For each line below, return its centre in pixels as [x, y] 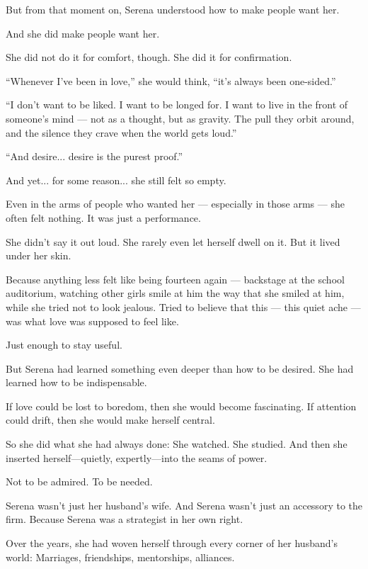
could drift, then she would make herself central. [110, 420]
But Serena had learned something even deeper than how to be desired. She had [180, 368]
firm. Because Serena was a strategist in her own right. [125, 519]
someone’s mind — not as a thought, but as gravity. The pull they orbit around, [180, 118]
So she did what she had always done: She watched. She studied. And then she [177, 444]
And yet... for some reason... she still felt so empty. [116, 180]
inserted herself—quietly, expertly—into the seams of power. [137, 457]
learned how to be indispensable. [76, 382]
